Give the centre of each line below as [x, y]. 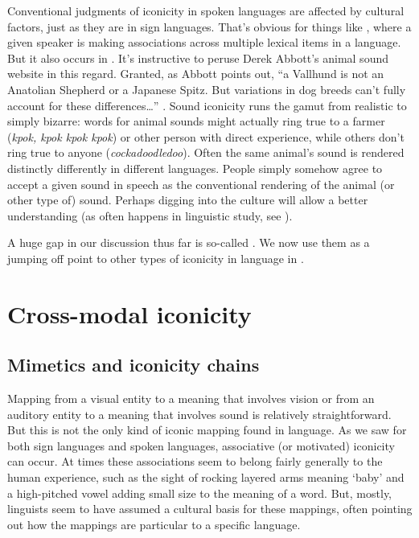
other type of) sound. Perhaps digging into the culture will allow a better [188, 200]
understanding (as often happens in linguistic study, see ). [150, 215]
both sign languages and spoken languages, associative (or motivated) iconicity [201, 445]
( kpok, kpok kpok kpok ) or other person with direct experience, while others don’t [206, 136]
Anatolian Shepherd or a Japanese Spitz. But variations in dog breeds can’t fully [207, 89]
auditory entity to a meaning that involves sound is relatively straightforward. [199, 414]
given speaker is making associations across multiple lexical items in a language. [204, 42]
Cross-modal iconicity [129, 313]
